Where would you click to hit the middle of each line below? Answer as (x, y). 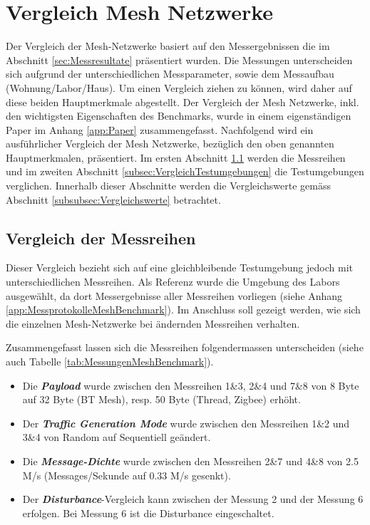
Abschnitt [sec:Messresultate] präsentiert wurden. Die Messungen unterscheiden (179, 59)
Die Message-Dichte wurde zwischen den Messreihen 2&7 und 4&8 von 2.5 (190, 461)
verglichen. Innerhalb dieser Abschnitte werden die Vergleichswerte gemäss (168, 186)
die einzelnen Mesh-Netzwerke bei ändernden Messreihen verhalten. (153, 323)
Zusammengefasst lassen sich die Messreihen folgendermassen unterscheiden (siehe (185, 347)
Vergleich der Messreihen (101, 238)
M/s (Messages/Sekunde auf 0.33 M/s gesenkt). (127, 475)
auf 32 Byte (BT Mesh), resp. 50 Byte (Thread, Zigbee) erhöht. (161, 399)
